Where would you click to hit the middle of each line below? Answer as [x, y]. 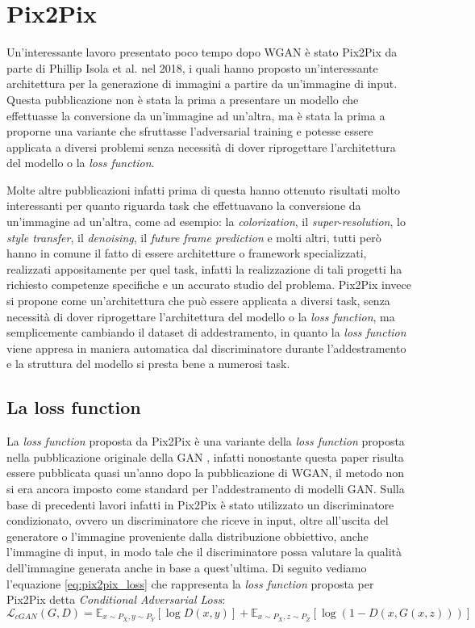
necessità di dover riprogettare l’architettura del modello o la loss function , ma [201, 316]
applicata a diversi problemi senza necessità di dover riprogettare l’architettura [201, 147]
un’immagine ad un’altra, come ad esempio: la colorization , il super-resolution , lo [206, 222]
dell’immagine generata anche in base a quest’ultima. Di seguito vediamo [187, 567]
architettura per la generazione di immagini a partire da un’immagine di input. [202, 84]
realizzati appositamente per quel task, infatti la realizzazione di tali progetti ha [204, 268]
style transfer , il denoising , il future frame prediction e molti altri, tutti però [194, 237]
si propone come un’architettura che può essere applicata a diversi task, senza [198, 301]
